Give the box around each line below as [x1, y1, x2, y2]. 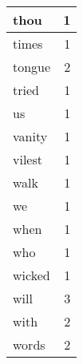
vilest [13, 150, 42, 168]
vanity [13, 127, 48, 145]
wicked [13, 266, 50, 284]
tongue [13, 57, 51, 76]
